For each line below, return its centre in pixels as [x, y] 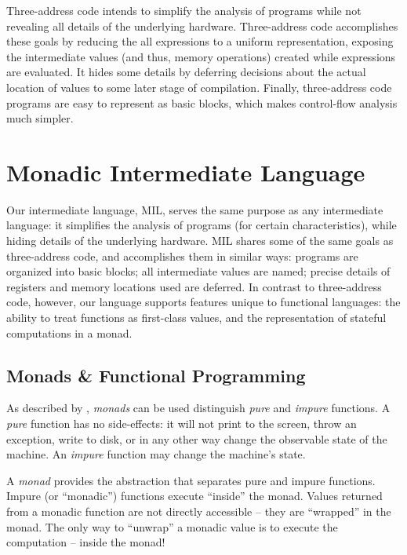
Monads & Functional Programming [156, 375]
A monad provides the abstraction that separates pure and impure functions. [191, 480]
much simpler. [40, 118]
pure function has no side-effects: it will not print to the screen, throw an [182, 424]
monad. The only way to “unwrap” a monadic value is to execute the [172, 526]
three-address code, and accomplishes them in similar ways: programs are [182, 256]
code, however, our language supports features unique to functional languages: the [203, 302]
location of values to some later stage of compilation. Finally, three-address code [199, 87]
